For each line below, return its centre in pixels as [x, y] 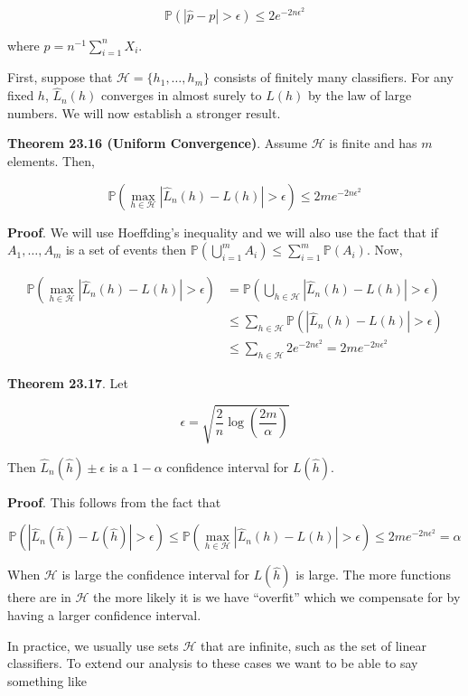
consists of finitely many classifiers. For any [333, 77]
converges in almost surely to [181, 95]
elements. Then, [51, 161]
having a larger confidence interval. [104, 615]
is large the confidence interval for [155, 575]
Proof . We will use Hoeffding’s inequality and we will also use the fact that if [223, 232]
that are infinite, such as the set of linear [313, 645]
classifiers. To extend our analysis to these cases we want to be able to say [213, 663]
